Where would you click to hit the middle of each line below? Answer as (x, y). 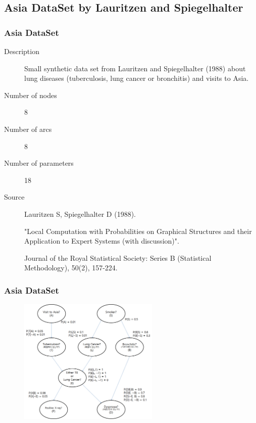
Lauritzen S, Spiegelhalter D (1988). (80, 214)
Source (14, 197)
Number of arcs (28, 129)
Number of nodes (31, 95)
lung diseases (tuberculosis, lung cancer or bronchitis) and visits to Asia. (137, 78)
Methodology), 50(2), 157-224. (71, 268)
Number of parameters (39, 163)
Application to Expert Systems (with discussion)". (102, 241)
